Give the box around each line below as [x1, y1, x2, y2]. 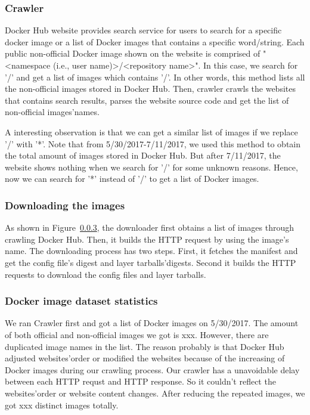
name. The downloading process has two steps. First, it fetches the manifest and [5, 244, 298, 257]
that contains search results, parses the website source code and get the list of [5, 94, 289, 106]
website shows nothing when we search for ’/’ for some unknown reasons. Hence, [5, 160, 298, 173]
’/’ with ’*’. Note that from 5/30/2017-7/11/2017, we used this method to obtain [5, 137, 301, 150]
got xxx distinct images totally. [5, 398, 119, 411]
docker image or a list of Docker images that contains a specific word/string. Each [5, 35, 305, 48]
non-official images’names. [5, 106, 100, 118]
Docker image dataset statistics [5, 293, 158, 308]
